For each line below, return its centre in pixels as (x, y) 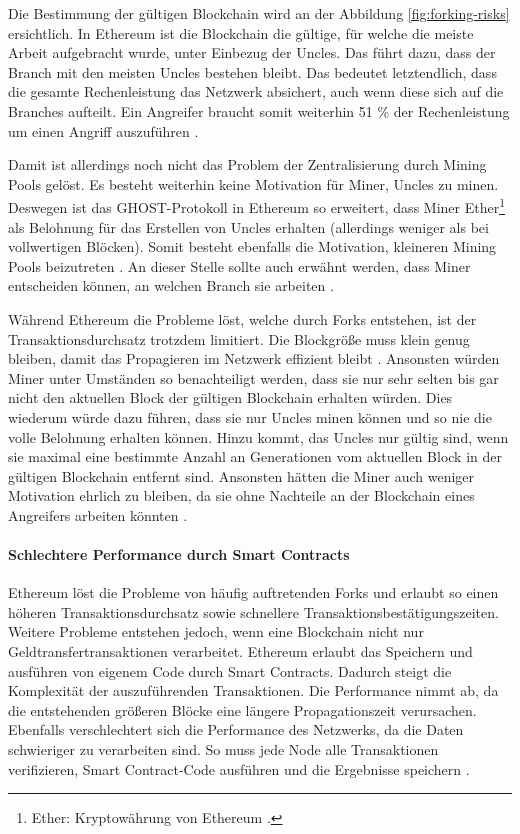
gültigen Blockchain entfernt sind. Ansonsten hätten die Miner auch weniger (241, 475)
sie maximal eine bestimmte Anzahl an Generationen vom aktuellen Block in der (255, 456)
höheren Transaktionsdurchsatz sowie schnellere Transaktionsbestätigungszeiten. (253, 611)
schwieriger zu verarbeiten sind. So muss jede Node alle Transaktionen (223, 749)
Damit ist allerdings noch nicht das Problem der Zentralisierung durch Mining (247, 164)
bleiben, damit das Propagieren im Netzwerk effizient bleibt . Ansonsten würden (254, 358)
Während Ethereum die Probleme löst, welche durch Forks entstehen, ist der (242, 318)
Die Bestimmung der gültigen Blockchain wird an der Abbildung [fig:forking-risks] (259, 13)
